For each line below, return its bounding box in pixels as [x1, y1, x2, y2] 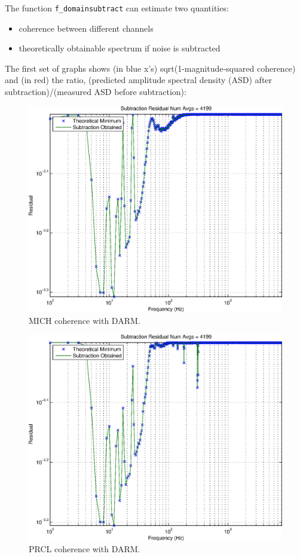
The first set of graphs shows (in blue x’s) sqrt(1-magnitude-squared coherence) [5, 62, 296, 74]
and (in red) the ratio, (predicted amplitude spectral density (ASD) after [5, 74, 273, 86]
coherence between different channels [19, 22, 154, 34]
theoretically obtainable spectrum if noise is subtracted [19, 42, 221, 54]
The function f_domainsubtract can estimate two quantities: [5, 2, 229, 14]
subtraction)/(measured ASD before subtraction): [5, 85, 186, 98]
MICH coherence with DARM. [29, 314, 140, 326]
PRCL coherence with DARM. [29, 543, 140, 555]
